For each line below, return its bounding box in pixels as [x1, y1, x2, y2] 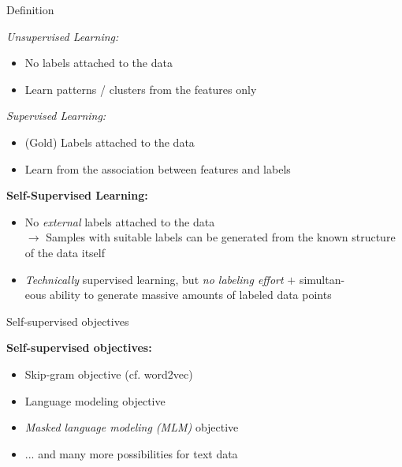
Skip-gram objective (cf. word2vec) [24, 365, 193, 382]
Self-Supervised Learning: [6, 187, 148, 204]
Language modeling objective [24, 392, 166, 409]
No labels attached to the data [24, 54, 173, 71]
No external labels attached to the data [24, 213, 215, 230]
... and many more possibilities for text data [24, 445, 238, 461]
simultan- [299, 271, 345, 287]
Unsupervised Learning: [6, 28, 119, 44]
